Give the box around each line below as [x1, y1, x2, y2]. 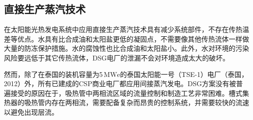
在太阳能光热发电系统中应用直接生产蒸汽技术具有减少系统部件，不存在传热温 [4, 24, 249, 34]
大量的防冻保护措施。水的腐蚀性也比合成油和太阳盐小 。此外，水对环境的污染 [4, 43, 249, 53]
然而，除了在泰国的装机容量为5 [4, 69, 103, 79]
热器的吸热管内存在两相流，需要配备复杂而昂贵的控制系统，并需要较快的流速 [4, 97, 249, 107]
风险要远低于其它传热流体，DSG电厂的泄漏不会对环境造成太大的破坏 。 [4, 52, 230, 62]
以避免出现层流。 [4, 106, 58, 117]
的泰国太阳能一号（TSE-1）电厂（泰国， [120, 69, 248, 79]
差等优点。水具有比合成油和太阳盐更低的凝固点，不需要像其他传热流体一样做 [4, 33, 249, 44]
